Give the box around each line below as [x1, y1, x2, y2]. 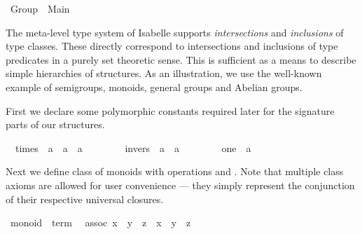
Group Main [10, 1, 70, 15]
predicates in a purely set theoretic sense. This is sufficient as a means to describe [6, 52, 356, 67]
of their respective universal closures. [6, 191, 164, 206]
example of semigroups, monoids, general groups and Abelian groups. [6, 79, 302, 94]
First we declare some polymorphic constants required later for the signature [6, 103, 335, 118]
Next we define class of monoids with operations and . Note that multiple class [6, 164, 344, 179]
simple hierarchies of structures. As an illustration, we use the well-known [6, 66, 322, 81]
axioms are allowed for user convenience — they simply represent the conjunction [6, 177, 355, 192]
